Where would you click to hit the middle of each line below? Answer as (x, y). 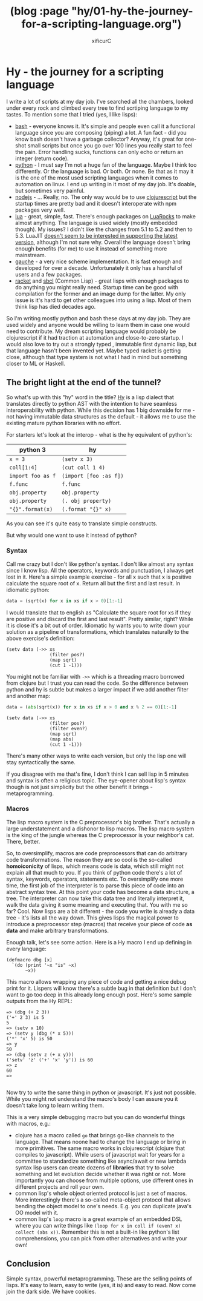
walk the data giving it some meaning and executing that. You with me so (97, 904)
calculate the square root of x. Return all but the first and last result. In (93, 583)
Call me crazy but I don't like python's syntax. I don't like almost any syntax (100, 564)
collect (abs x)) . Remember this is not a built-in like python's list (97, 1232)
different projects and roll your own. (60, 1186)
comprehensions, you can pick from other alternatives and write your (101, 1238)
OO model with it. (37, 1212)
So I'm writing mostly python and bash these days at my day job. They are (98, 318)
